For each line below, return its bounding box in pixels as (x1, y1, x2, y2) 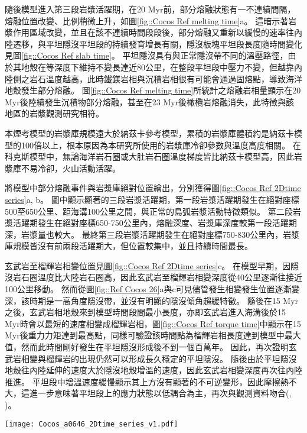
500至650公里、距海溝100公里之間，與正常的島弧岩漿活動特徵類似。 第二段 (5, 205, 293, 217)
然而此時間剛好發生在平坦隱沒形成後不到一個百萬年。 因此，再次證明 (21, 341, 289, 353)
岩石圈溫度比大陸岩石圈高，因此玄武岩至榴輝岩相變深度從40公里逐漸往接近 (12, 271, 302, 283)
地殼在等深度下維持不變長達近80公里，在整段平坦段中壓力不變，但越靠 (21, 60, 294, 73)
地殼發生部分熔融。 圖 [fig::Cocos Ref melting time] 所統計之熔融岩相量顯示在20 (5, 84, 301, 96)
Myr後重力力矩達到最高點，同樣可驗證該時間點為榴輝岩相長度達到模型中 (5, 329, 285, 341)
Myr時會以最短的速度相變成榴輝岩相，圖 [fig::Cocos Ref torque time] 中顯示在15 (5, 317, 301, 329)
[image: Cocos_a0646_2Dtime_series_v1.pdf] (5, 419, 178, 428)
